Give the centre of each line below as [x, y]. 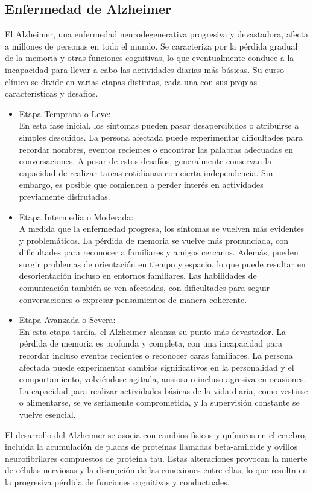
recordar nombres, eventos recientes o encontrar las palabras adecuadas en [156, 149]
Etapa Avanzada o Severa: [67, 320]
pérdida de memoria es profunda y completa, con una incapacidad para [151, 343]
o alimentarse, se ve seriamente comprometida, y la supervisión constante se [159, 402]
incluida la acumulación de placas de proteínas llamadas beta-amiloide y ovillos [151, 446]
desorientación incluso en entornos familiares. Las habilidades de [138, 276]
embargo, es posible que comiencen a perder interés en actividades [141, 184]
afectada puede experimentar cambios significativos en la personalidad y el [156, 367]
